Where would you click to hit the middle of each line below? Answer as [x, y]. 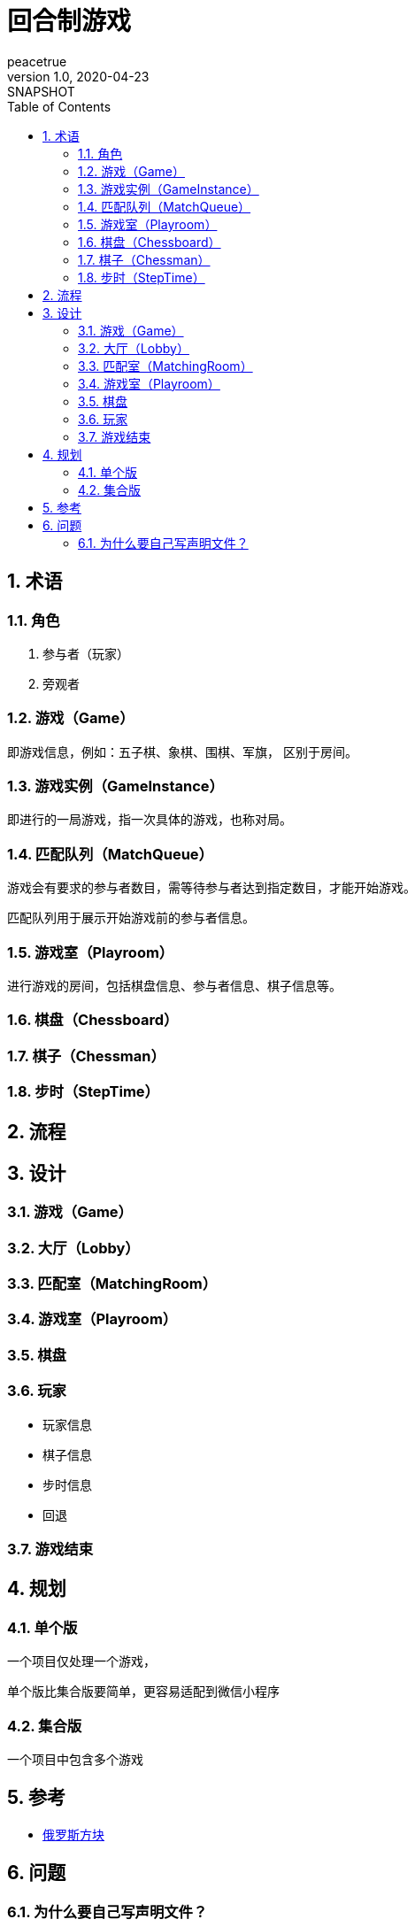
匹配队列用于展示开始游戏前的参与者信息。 [131, 918]
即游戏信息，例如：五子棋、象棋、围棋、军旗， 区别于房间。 [182, 752]
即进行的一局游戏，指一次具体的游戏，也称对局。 [150, 820]
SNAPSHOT [41, 91]
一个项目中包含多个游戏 [75, 1759]
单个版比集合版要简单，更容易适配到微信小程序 [143, 1692]
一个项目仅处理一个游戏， [81, 1661]
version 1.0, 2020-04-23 [78, 76]
